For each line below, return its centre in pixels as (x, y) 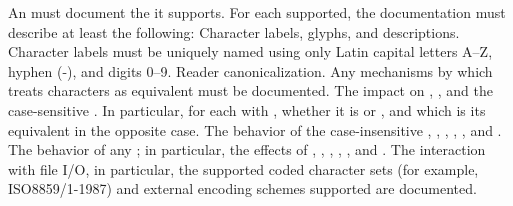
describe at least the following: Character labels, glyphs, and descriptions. (234, 31)
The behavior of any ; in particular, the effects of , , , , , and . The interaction (247, 149)
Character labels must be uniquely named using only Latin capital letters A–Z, (250, 51)
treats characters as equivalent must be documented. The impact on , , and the (250, 90)
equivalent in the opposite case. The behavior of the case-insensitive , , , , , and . (255, 129)
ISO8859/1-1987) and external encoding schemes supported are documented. (242, 188)
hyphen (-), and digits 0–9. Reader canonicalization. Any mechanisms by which (250, 70)
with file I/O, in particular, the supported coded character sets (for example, (243, 168)
